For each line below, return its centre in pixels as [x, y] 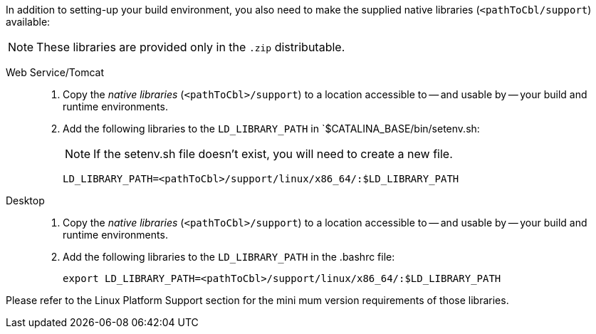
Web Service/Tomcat [55, 72]
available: [28, 22]
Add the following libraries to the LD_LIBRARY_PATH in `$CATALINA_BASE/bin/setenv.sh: [271, 129]
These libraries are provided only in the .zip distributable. [191, 47]
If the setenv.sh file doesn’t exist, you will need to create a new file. [273, 154]
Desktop [25, 200]
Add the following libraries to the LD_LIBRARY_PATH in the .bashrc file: [229, 257]
